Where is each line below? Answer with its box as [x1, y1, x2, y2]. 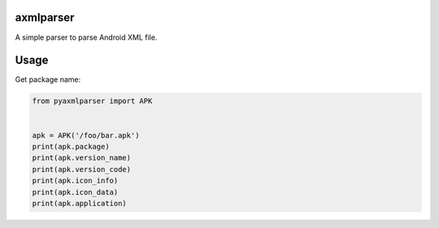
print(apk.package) [32, 142, 110, 151]
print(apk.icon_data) [32, 187, 119, 196]
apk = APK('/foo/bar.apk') [32, 131, 140, 140]
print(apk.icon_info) [32, 176, 119, 186]
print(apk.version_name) [32, 153, 132, 162]
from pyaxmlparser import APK [32, 97, 153, 105]
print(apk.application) [32, 199, 128, 208]
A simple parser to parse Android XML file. [15, 32, 158, 42]
